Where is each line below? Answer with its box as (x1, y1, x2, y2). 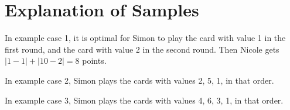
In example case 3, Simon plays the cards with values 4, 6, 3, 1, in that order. (5, 94, 284, 106)
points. (82, 54, 107, 67)
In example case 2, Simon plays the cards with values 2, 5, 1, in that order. (5, 74, 274, 86)
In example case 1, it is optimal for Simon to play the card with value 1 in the (5, 32, 286, 44)
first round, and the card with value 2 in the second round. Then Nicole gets (5, 43, 279, 55)
